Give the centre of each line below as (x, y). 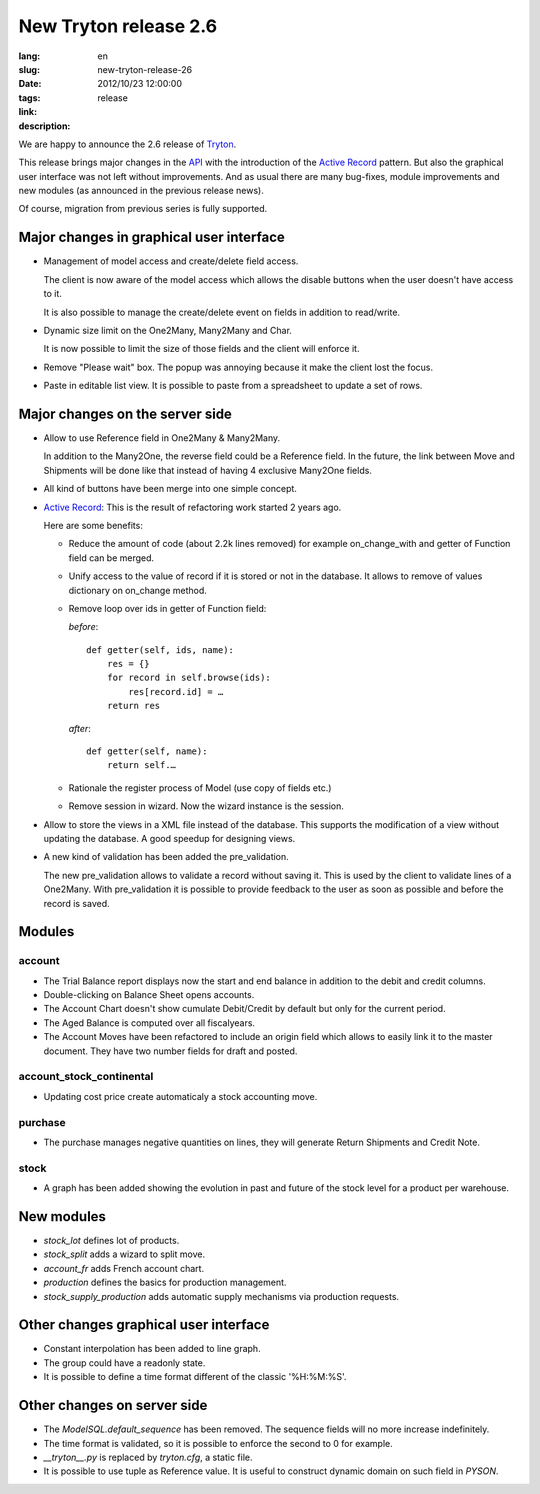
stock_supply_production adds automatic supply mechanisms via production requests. (221, 1296)
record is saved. (76, 903)
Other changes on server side (113, 1405)
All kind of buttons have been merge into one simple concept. (170, 489)
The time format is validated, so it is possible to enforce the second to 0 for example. (218, 1443)
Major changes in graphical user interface (151, 237)
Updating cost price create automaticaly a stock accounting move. (180, 1096)
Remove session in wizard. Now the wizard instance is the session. (206, 806)
